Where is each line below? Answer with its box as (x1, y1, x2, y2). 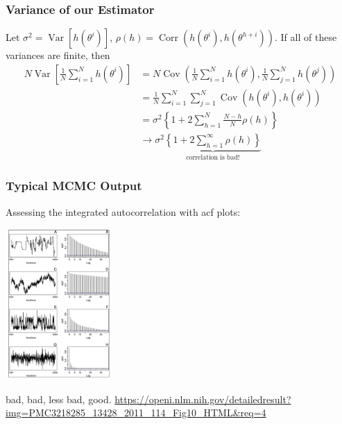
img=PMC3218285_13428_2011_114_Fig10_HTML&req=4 (6, 405, 266, 420)
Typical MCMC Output (6, 177, 142, 194)
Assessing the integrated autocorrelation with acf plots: (6, 204, 241, 219)
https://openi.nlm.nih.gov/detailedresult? (114, 391, 291, 406)
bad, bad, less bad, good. (6, 391, 112, 406)
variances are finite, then (6, 48, 110, 62)
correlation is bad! (186, 153, 240, 161)
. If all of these (275, 30, 337, 44)
